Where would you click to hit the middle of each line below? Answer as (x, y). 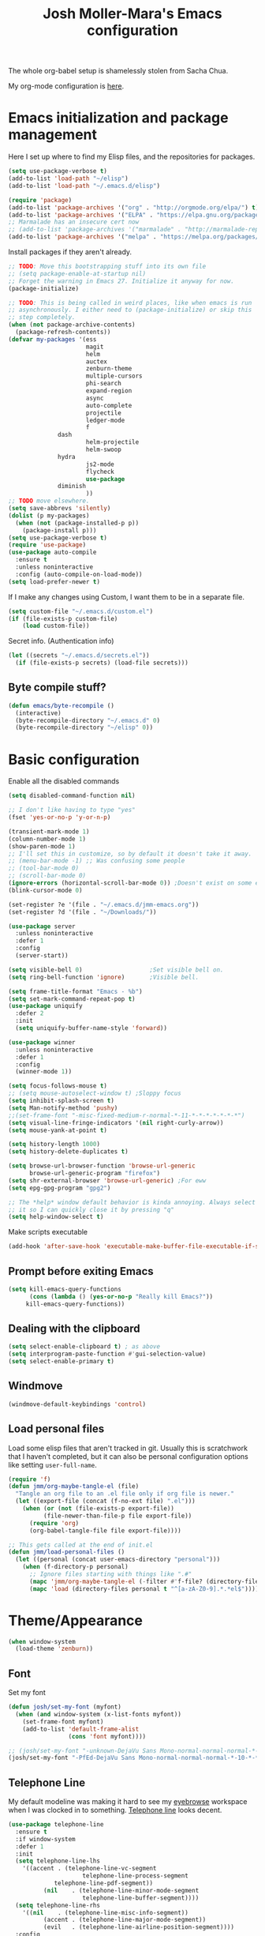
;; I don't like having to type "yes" (72, 810)
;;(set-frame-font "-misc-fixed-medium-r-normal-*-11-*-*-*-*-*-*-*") (127, 1115)
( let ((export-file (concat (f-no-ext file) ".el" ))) (105, 1502)
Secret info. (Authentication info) (61, 641)
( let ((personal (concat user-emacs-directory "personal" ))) (118, 1560)
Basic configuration (74, 759)
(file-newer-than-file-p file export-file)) (118, 1516)
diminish (72, 487)
